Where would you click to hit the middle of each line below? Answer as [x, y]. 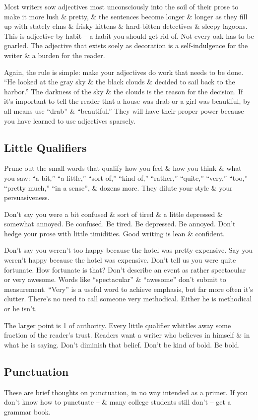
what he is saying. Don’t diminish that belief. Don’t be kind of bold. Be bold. [122, 344]
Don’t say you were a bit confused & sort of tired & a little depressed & [113, 214]
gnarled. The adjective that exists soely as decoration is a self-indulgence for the [126, 45]
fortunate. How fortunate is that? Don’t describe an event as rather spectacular [125, 269]
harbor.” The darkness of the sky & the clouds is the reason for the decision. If [124, 91]
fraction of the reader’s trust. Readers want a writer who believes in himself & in [127, 335]
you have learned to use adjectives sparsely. [70, 120]
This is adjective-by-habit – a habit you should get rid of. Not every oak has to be [129, 35]
